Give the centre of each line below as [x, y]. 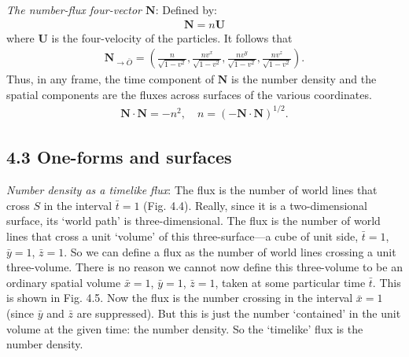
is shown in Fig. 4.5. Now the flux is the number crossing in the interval [180, 298]
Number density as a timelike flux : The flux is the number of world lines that [192, 190]
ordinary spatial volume [64, 282]
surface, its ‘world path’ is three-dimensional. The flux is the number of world [193, 221]
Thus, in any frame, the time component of [111, 79]
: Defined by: [186, 9]
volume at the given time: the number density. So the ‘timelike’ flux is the [185, 328]
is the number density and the [304, 79]
